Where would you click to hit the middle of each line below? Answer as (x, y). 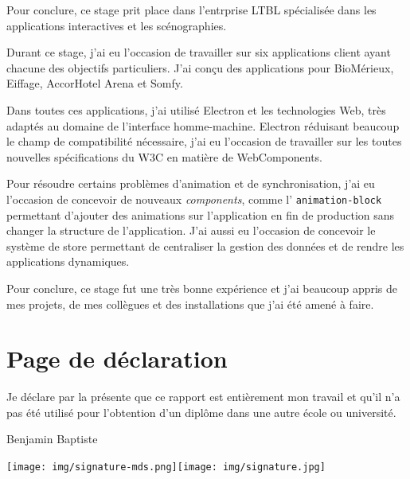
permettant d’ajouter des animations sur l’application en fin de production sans (201, 214)
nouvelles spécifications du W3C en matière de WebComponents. (164, 156)
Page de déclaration (117, 358)
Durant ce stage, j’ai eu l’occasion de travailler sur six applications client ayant (199, 52)
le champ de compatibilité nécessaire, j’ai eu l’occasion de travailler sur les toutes (204, 141)
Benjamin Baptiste (52, 439)
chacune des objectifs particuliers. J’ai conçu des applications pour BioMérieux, (200, 67)
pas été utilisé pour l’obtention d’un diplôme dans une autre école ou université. (201, 412)
